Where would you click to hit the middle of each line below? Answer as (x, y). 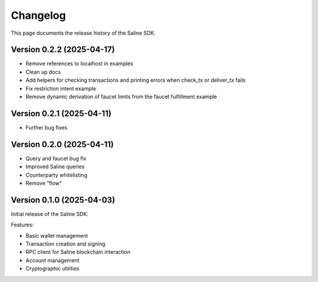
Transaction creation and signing (65, 244)
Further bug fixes (47, 127)
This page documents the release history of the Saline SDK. (83, 33)
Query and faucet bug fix (56, 158)
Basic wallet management (57, 235)
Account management (52, 260)
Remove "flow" (44, 183)
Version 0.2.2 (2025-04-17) (63, 50)
